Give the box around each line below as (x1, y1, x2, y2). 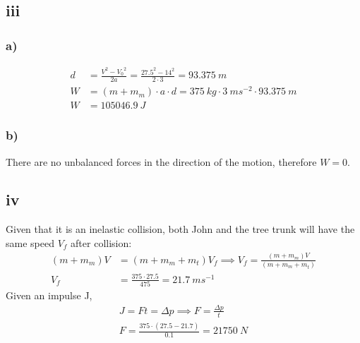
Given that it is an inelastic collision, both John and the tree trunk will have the (6, 222, 355, 236)
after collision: (71, 235, 132, 250)
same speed (6, 235, 54, 250)
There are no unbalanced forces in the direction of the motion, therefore (6, 154, 317, 169)
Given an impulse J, (6, 288, 92, 302)
